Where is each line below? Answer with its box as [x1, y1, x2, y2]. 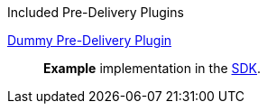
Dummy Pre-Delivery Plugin [7, 32, 172, 48]
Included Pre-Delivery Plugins [7, 5, 184, 20]
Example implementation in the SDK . [43, 60, 262, 76]
